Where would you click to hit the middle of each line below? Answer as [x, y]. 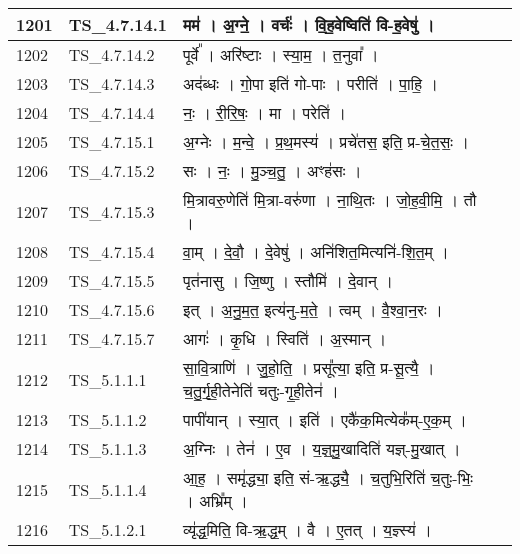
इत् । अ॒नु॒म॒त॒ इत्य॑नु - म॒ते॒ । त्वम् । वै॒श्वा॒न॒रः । [313, 309]
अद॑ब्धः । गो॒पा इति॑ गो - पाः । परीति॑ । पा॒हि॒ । [311, 83]
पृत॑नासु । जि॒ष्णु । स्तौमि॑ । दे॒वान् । [288, 280]
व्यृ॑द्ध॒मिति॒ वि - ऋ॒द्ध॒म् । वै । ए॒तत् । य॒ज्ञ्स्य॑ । [307, 529]
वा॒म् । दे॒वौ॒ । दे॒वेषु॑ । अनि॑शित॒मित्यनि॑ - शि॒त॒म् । [316, 251]
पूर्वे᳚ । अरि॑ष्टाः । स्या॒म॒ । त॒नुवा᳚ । [281, 54]
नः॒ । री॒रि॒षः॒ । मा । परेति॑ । [264, 112]
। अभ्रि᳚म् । [215, 500]
